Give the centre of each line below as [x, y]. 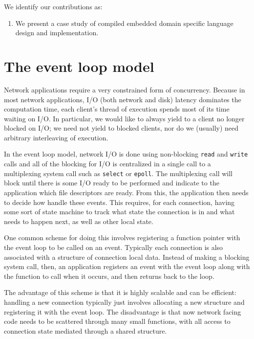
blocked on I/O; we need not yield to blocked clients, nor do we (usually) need [121, 128]
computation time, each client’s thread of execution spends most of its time [117, 109]
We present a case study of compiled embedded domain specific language [124, 23]
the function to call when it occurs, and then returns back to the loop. [109, 276]
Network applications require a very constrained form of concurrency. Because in [125, 89]
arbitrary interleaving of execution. [56, 137]
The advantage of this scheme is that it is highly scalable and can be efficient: [120, 292]
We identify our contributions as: [53, 6]
